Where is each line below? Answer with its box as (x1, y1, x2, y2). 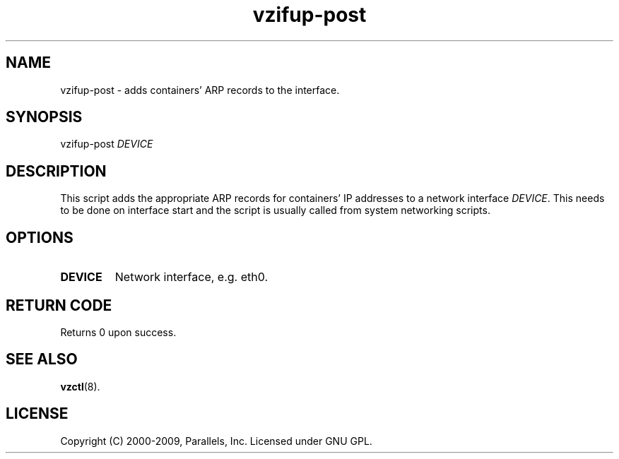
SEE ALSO (6, 350, 78, 369)
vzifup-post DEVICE (60, 138, 153, 150)
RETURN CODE (6, 296, 112, 314)
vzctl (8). (60, 380, 100, 393)
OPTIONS (6, 228, 73, 246)
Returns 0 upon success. (60, 326, 177, 338)
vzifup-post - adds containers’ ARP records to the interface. (60, 83, 340, 96)
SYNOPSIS (6, 108, 83, 126)
